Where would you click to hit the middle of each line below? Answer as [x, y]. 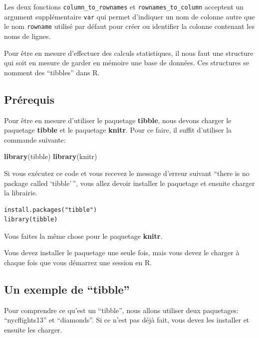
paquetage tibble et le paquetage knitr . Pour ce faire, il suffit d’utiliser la [118, 130]
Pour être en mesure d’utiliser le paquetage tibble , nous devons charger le [118, 120]
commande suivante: [35, 139]
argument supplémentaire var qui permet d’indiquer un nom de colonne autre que [129, 16]
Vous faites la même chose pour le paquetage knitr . [83, 236]
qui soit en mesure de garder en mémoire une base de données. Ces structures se [127, 63]
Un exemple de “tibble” [67, 289]
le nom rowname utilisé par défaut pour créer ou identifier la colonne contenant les [129, 26]
